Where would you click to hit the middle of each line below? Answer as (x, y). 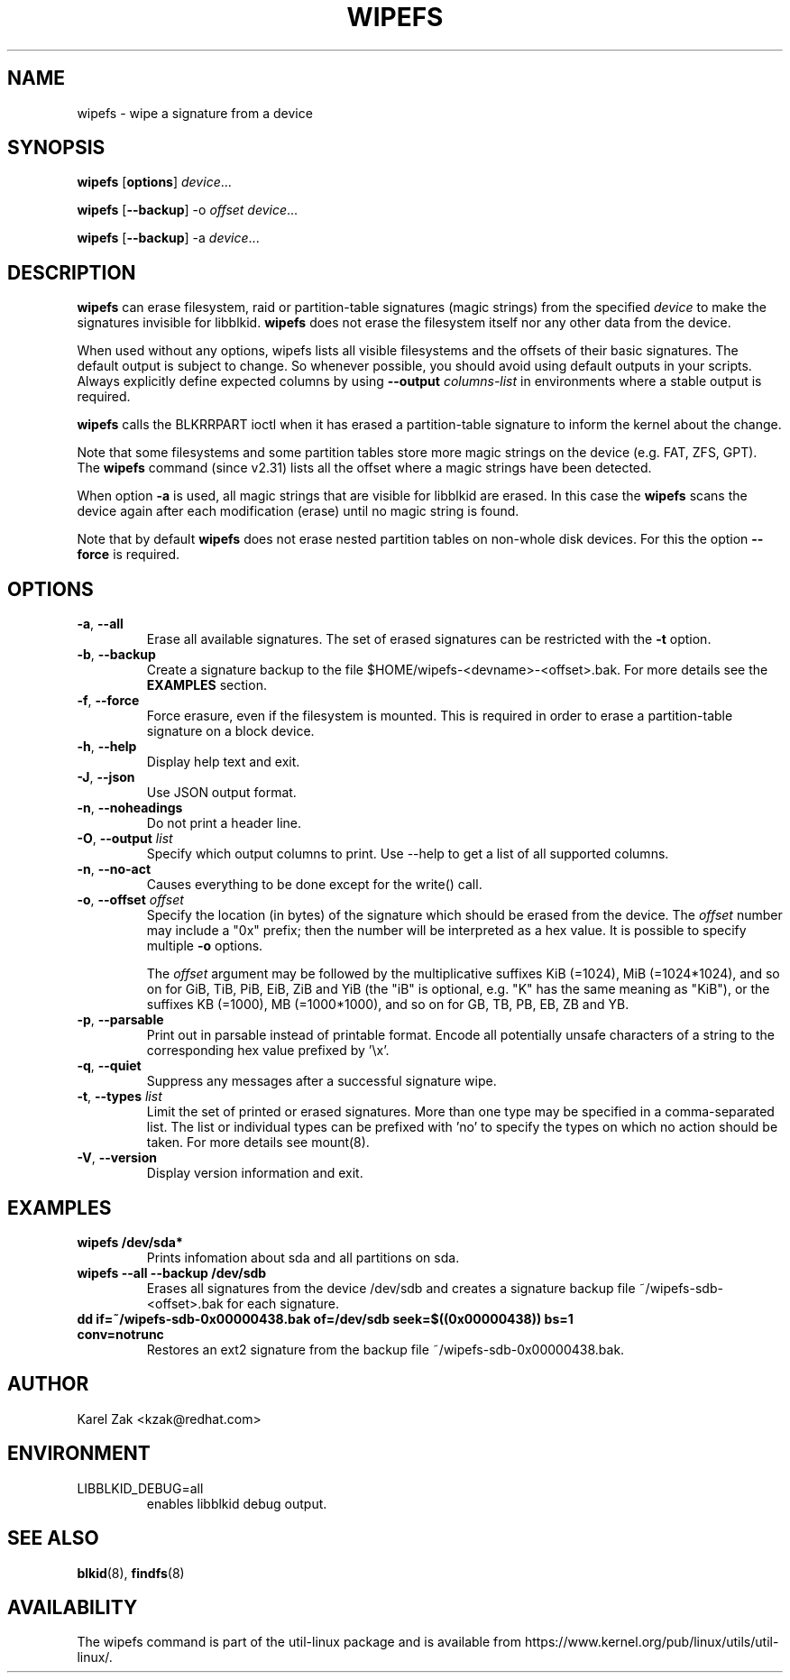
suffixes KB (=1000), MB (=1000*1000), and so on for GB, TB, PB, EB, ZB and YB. (388, 1005)
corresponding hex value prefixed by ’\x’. (268, 1051)
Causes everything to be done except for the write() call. (314, 885)
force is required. (129, 555)
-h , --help (107, 747)
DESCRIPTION (72, 272)
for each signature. (283, 1303)
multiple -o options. (205, 946)
